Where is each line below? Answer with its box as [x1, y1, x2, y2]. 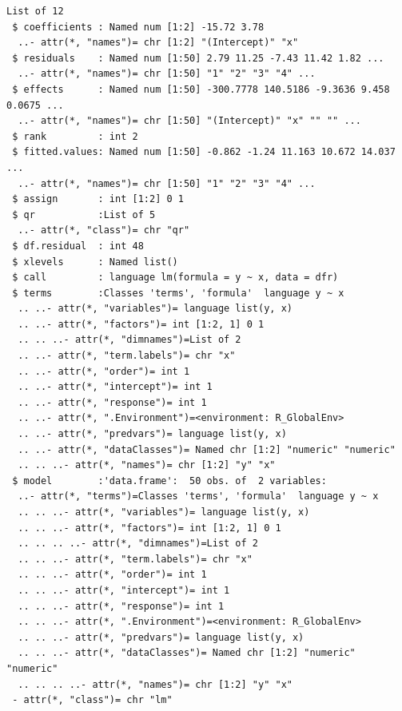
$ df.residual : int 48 [12, 240, 144, 252]
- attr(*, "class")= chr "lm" [12, 694, 173, 706]
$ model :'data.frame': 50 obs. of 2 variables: [12, 475, 327, 487]
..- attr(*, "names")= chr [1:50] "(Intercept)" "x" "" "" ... [18, 115, 361, 127]
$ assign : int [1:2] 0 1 [12, 193, 184, 205]
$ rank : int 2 [12, 130, 138, 142]
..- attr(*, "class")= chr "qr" [18, 224, 190, 236]
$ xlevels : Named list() [12, 256, 178, 268]
